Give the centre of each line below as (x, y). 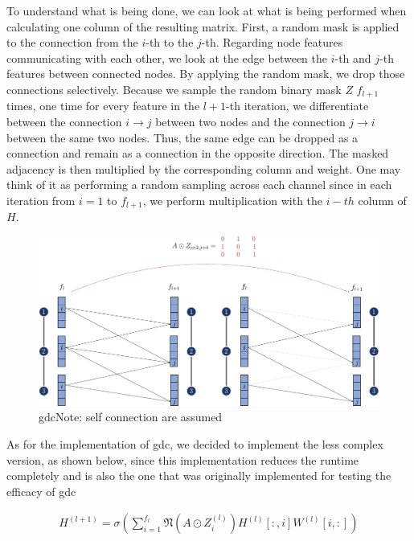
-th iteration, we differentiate (297, 106)
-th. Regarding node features (272, 42)
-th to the (170, 42)
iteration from (41, 200)
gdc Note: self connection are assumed (131, 417)
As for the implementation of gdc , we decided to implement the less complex (195, 443)
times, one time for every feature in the (103, 106)
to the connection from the (72, 42)
